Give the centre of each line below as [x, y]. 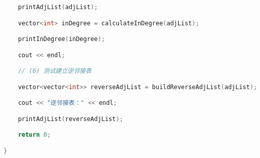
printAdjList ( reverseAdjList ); [71, 119]
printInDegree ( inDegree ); [61, 39]
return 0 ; [34, 135]
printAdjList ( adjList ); [58, 7]
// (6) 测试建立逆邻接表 [55, 71]
